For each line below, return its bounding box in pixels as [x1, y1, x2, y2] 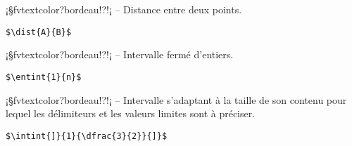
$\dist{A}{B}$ [6, 27, 72, 37]
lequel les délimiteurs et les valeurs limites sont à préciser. [6, 106, 256, 121]
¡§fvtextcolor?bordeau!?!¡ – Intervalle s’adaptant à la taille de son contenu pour [6, 92, 347, 107]
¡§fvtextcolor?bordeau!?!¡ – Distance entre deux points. [6, 2, 242, 16]
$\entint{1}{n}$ [6, 72, 82, 82]
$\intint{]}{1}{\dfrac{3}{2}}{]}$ [6, 131, 168, 141]
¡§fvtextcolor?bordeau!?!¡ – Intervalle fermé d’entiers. [6, 47, 234, 62]
